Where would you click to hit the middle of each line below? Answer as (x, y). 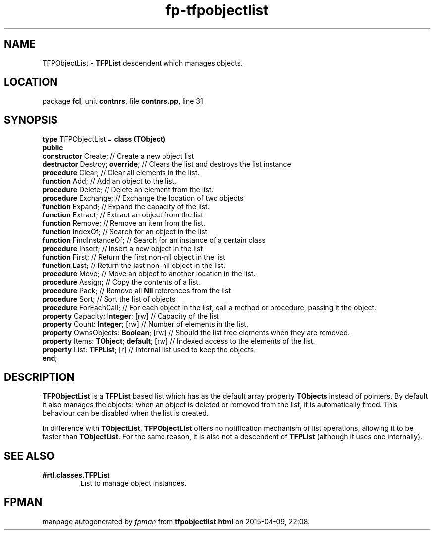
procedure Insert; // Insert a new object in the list (123, 249)
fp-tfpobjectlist (217, 10)
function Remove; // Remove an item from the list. (124, 223)
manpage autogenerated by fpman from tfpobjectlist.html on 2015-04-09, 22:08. (176, 521)
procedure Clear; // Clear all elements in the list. (121, 173)
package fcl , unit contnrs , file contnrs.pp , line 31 (123, 101)
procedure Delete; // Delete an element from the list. (128, 190)
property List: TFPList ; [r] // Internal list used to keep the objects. (149, 350)
